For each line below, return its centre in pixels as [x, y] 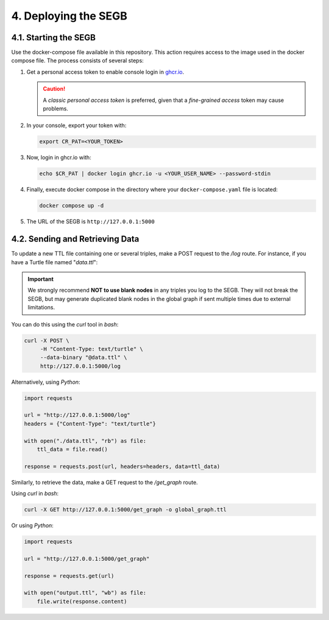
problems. [55, 109]
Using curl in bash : [35, 494]
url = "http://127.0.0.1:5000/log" [77, 415]
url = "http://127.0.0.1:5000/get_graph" [87, 559]
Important [41, 279]
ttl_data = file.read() [72, 449]
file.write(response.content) [82, 601]
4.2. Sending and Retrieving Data [75, 239]
